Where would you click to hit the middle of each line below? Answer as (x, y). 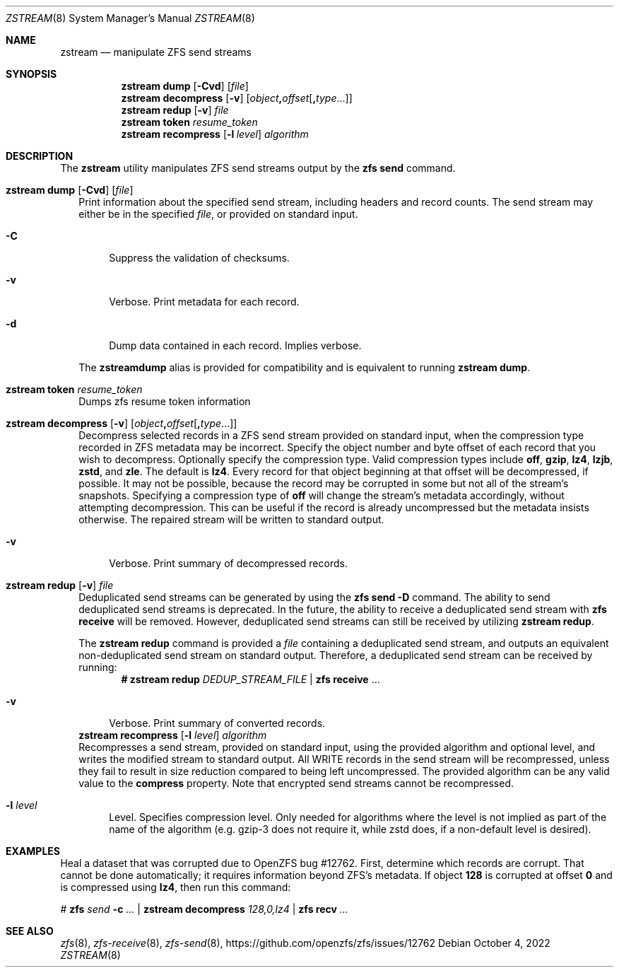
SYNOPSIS (31, 74)
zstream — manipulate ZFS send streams (156, 52)
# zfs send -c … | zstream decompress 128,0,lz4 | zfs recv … (204, 909)
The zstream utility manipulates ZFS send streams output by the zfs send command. (258, 168)
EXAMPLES (33, 851)
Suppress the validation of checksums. (199, 258)
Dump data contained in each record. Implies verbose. (235, 345)
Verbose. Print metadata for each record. (204, 302)
